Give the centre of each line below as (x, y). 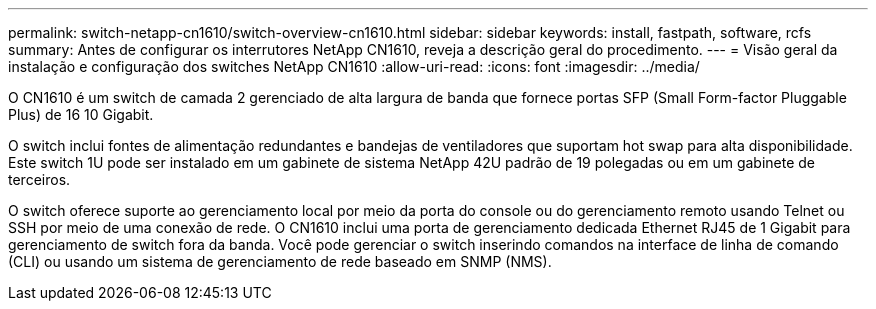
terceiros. (39, 179)
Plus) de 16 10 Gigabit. (81, 114)
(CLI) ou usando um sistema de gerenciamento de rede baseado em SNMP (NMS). (280, 261)
